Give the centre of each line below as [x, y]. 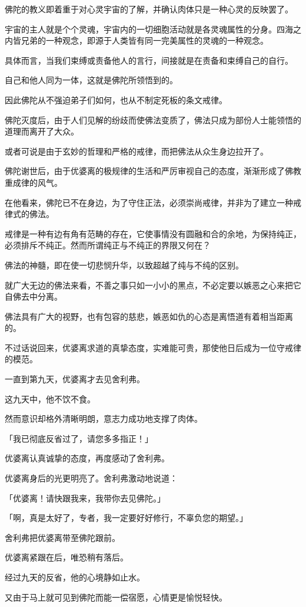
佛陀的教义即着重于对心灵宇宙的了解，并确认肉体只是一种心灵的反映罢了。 [149, 9]
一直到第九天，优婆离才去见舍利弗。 [75, 379]
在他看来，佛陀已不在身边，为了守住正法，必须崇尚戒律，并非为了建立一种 [149, 202]
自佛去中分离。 [34, 296]
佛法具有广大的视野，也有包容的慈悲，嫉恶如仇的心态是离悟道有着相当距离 [149, 316]
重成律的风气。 [34, 182]
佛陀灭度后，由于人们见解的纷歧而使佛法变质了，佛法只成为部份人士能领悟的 [153, 119]
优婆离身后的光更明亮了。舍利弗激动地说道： [91, 478]
